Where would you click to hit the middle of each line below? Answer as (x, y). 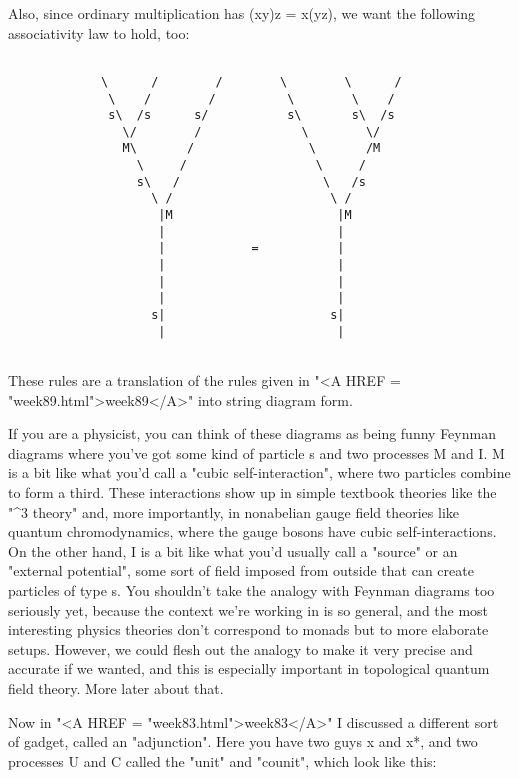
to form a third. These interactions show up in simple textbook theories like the (252, 491)
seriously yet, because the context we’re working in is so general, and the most (248, 609)
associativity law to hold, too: (99, 32)
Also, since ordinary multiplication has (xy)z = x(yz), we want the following (241, 13)
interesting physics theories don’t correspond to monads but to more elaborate (248, 629)
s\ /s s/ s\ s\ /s (251, 115)
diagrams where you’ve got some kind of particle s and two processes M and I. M (256, 452)
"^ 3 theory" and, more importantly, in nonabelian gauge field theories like (233, 511)
